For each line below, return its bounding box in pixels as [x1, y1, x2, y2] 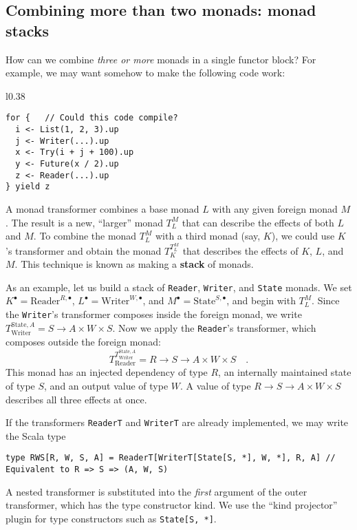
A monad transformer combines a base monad [6, 201, 199, 215]
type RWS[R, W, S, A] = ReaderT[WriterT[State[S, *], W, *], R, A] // [6, 453, 336, 463]
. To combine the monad [33, 229, 137, 243]
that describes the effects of [182, 243, 299, 257]
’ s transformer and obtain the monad [6, 243, 162, 257]
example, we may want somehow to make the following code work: [6, 65, 285, 80]
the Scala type [6, 428, 66, 443]
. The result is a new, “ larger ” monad [6, 215, 163, 229]
